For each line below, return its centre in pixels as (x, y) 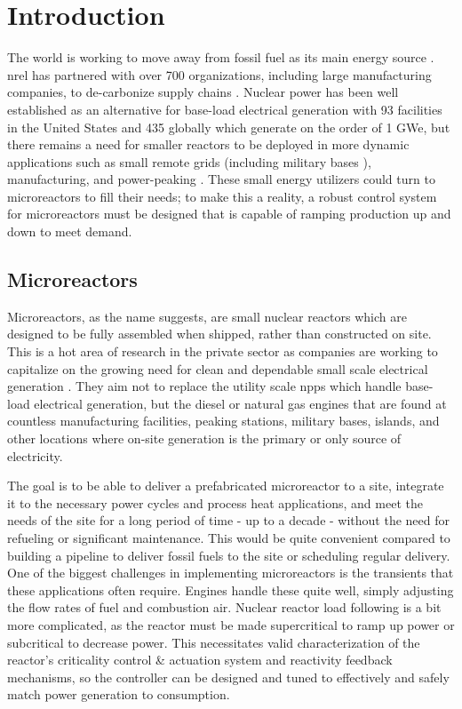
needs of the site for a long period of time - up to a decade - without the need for (229, 520)
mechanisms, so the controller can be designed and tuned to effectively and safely (228, 677)
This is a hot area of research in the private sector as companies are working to (223, 351)
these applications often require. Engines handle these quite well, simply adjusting (231, 590)
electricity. (35, 455)
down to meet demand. (70, 231)
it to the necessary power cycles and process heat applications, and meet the (215, 502)
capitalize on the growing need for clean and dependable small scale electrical (218, 368)
